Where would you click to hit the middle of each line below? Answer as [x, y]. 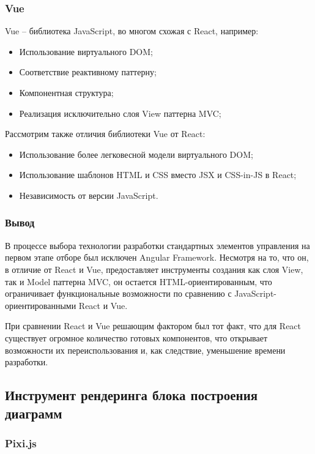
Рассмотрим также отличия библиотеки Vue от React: [105, 134]
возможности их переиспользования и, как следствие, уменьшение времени [145, 350]
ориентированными [41, 305]
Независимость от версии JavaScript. [89, 195]
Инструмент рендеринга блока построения [132, 395]
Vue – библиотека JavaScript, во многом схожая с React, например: [132, 31]
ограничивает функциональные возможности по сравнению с [118, 293]
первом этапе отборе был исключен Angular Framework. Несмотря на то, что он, [157, 257]
